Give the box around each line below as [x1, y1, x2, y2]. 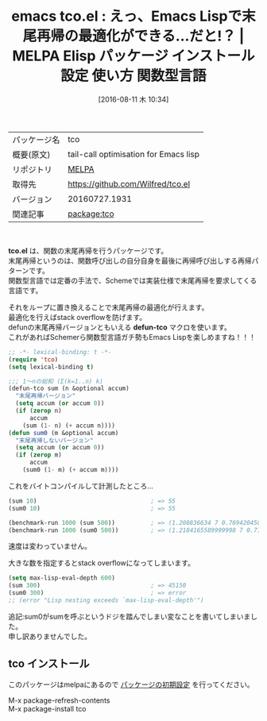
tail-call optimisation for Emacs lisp [67, 148, 200, 160]
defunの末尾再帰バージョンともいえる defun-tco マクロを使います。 [8, 322, 232, 332]
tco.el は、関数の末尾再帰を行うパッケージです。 [8, 245, 168, 255]
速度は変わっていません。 [8, 542, 91, 551]
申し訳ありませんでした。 [8, 631, 91, 641]
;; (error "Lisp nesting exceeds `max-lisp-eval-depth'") [8, 596, 204, 604]
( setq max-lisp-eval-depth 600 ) [8, 574, 115, 582]
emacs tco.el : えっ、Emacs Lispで [11, 7, 242, 25]
